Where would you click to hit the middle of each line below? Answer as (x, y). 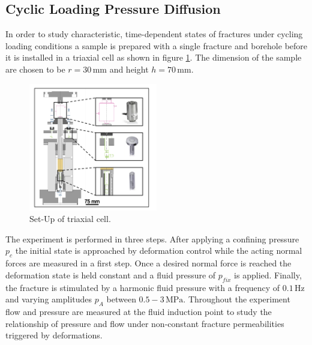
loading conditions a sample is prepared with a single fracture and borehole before (157, 45)
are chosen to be (35, 69)
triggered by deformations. (54, 335)
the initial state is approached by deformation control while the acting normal (159, 250)
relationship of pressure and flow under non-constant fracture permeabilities (145, 323)
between (121, 299)
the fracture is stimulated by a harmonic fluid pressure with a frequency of (143, 287)
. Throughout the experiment (237, 299)
